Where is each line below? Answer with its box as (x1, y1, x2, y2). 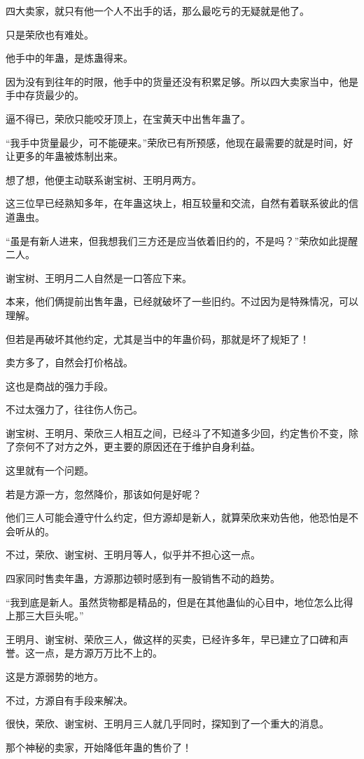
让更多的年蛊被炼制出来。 (6, 149, 123, 163)
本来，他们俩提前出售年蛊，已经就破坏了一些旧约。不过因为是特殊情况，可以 (6, 294, 358, 309)
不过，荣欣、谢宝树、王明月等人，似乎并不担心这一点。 (6, 547, 260, 562)
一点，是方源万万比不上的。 (34, 645, 162, 660)
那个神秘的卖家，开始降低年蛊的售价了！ (6, 739, 192, 754)
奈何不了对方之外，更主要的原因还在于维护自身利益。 (15, 439, 260, 454)
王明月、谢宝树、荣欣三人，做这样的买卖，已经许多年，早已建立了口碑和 (6, 631, 339, 646)
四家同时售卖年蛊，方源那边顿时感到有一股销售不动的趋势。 (6, 571, 280, 586)
